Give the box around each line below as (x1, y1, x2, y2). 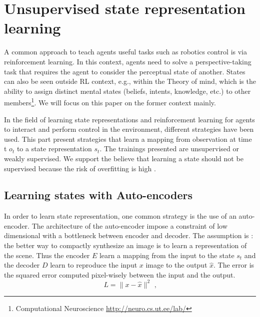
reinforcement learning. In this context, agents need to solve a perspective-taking (4, 56, 251, 66)
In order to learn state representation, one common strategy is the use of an (4, 211, 236, 221)
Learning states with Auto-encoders (4, 187, 193, 203)
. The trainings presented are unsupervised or (99, 143, 239, 154)
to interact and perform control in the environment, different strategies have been (4, 124, 254, 134)
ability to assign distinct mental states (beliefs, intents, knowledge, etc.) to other (4, 85, 251, 96)
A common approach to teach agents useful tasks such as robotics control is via (4, 46, 247, 57)
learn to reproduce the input (50, 260, 137, 270)
